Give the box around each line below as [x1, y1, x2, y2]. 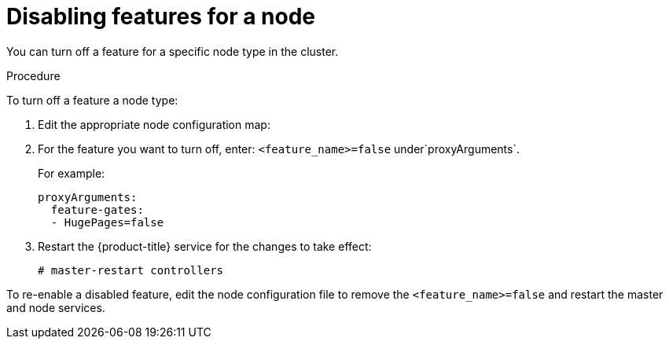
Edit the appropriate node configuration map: [38, 117, 270, 131]
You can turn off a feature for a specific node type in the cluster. [6, 44, 339, 58]
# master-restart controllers [38, 263, 224, 277]
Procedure [6, 68, 61, 83]
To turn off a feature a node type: [6, 93, 178, 107]
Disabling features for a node [6, 3, 316, 30]
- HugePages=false [50, 215, 164, 229]
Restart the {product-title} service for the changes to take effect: [38, 239, 372, 253]
